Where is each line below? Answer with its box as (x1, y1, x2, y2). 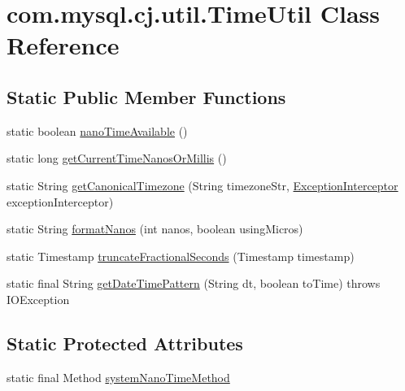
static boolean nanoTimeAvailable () (7, 122, 188, 139)
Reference (7, 28, 120, 62)
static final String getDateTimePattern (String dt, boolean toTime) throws (7, 275, 381, 292)
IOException (7, 290, 70, 307)
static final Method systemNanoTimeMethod (7, 368, 230, 385)
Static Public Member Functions (7, 84, 286, 109)
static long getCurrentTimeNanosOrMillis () (7, 150, 227, 167)
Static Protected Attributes (7, 330, 243, 355)
